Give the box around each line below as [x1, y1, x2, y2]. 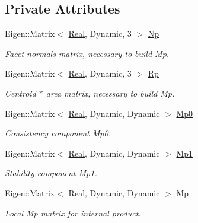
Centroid [5, 87, 36, 99]
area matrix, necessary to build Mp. [46, 87, 175, 99]
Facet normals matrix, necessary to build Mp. [5, 47, 170, 59]
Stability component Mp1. [5, 167, 97, 179]
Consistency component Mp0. [5, 127, 111, 139]
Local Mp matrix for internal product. [5, 206, 141, 219]
